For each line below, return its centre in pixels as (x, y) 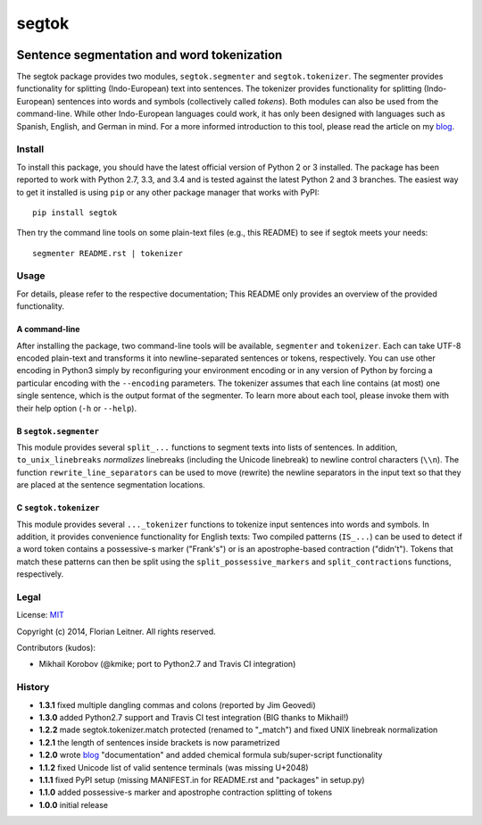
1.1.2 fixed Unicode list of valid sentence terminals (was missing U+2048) (174, 767)
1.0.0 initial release (74, 804)
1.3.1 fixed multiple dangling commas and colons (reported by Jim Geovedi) (177, 704)
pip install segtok (75, 212)
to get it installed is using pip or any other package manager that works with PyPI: (168, 192)
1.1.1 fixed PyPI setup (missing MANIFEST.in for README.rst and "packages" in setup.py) (202, 779)
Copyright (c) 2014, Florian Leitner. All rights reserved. (116, 631)
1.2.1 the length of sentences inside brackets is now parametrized (159, 742)
